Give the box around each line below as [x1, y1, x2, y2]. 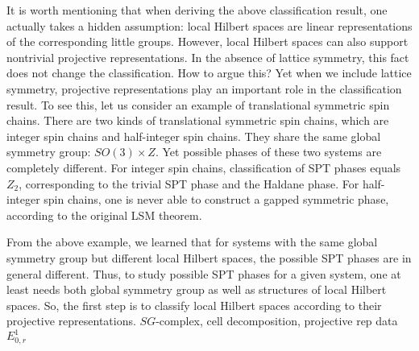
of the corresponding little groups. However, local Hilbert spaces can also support [6, 33, 409, 50]
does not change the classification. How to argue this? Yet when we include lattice [6, 64, 412, 81]
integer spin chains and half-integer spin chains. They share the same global [6, 127, 381, 144]
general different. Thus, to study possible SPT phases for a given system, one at [6, 265, 401, 282]
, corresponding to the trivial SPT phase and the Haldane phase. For [19, 175, 359, 192]
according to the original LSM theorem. [6, 206, 202, 223]
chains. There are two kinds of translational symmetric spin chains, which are [6, 112, 389, 129]
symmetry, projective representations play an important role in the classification [6, 80, 402, 97]
